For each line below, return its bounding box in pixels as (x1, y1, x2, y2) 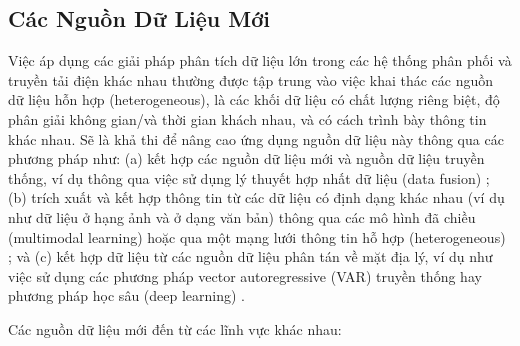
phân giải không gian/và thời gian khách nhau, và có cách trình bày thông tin (8, 108, 487, 129)
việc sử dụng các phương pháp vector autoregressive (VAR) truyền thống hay (8, 265, 482, 286)
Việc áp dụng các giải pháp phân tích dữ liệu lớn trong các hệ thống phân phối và (8, 50, 512, 71)
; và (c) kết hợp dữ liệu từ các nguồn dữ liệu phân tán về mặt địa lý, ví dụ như (8, 246, 493, 267)
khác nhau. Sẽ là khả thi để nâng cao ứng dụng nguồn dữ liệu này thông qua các (8, 128, 504, 149)
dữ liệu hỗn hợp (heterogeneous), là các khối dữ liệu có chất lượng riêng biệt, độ (8, 89, 500, 110)
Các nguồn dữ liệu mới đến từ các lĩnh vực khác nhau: (8, 318, 342, 339)
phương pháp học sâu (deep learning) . (8, 285, 246, 306)
